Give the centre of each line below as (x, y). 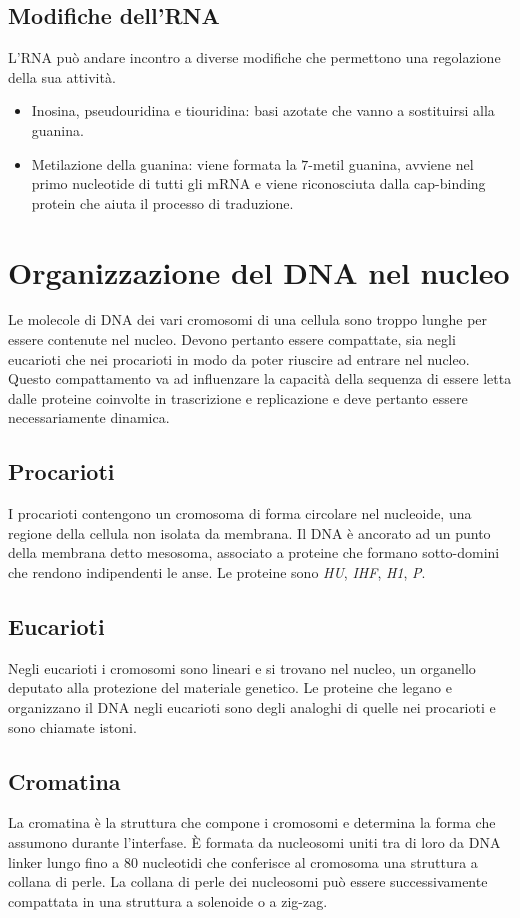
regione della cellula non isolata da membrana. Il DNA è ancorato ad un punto (249, 532)
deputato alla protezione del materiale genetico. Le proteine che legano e (230, 687)
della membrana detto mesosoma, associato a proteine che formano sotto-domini (254, 552)
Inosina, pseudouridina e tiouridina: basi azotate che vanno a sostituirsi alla (263, 110)
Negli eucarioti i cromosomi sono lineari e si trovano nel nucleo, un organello (242, 667)
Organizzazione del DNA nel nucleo (259, 271)
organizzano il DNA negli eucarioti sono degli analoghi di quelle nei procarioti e (252, 707)
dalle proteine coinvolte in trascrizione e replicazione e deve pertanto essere (238, 397)
